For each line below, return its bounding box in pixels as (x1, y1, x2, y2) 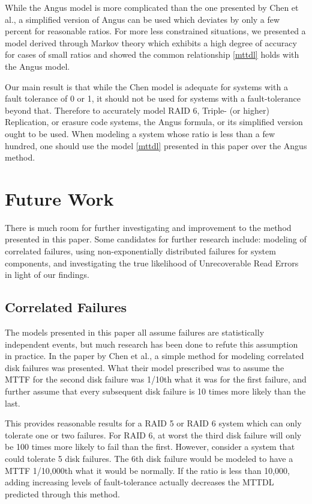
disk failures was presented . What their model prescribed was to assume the (5, 361, 284, 373)
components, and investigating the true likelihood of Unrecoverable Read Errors (5, 256, 299, 269)
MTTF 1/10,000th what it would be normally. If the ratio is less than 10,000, (5, 464, 290, 476)
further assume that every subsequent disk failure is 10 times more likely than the (5, 384, 306, 397)
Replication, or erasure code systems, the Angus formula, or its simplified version (5, 115, 303, 128)
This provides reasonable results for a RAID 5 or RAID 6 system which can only (5, 417, 302, 429)
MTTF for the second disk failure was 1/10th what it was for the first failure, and (5, 373, 307, 386)
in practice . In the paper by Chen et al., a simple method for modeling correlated (5, 349, 304, 362)
